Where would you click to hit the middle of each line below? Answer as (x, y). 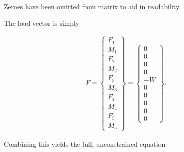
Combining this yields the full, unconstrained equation (85, 144)
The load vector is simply (42, 23)
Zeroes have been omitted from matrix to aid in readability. (92, 6)
